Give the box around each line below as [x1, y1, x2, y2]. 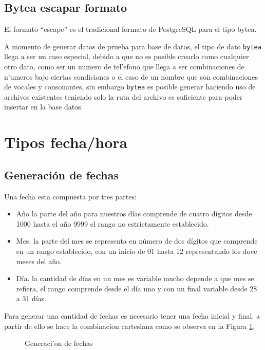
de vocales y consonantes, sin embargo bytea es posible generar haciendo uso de [4, 81, 256, 92]
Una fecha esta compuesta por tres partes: [4, 191, 137, 201]
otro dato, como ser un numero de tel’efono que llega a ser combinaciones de [4, 61, 244, 72]
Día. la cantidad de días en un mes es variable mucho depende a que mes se [16, 273, 254, 284]
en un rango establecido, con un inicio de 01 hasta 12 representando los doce [16, 246, 257, 256]
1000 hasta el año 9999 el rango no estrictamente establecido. [16, 218, 209, 229]
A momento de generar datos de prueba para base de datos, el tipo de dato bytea [4, 41, 261, 51]
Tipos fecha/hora [4, 132, 128, 153]
